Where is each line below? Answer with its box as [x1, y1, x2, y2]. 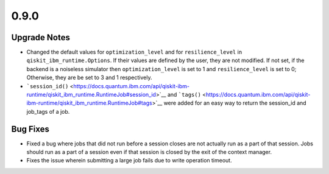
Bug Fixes [11, 124, 50, 134]
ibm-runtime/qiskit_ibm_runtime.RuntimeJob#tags [26, 99, 152, 106]
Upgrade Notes [11, 32, 70, 43]
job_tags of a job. [26, 108, 70, 115]
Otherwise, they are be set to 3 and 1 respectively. [26, 74, 152, 82]
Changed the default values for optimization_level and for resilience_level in [26, 49, 242, 56]
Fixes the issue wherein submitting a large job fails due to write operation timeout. [26, 157, 232, 164]
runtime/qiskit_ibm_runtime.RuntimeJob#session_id [26, 91, 157, 99]
